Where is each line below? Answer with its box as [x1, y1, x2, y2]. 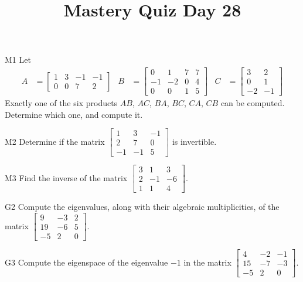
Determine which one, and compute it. [5, 108, 143, 120]
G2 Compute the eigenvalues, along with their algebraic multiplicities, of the [5, 201, 280, 213]
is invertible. [172, 135, 217, 147]
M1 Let [5, 53, 31, 66]
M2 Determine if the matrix [5, 135, 105, 147]
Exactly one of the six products [5, 97, 118, 109]
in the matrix [183, 256, 231, 268]
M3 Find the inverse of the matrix [5, 171, 128, 184]
